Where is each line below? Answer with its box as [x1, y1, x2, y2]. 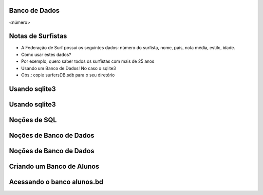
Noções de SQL [9, 116, 57, 124]
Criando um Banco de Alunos [9, 162, 99, 170]
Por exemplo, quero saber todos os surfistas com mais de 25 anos [21, 58, 154, 64]
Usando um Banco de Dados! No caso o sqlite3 [21, 65, 116, 71]
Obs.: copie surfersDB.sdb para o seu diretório [21, 72, 115, 78]
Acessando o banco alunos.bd [9, 177, 103, 186]
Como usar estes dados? [21, 52, 72, 57]
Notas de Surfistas [9, 32, 67, 40]
